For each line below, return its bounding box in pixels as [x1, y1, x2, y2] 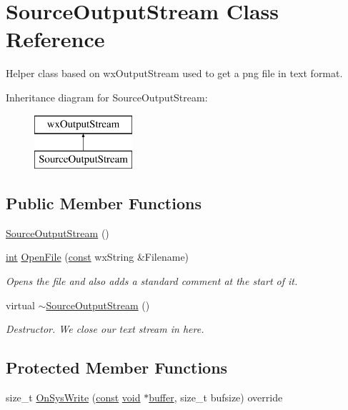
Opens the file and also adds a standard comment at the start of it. [6, 274, 298, 289]
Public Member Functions [6, 192, 202, 214]
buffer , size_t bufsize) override [149, 390, 283, 405]
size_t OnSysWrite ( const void [6, 390, 141, 405]
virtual [6, 297, 35, 312]
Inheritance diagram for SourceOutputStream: [6, 89, 208, 104]
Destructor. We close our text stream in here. [6, 321, 204, 336]
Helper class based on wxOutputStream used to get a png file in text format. [6, 66, 343, 81]
